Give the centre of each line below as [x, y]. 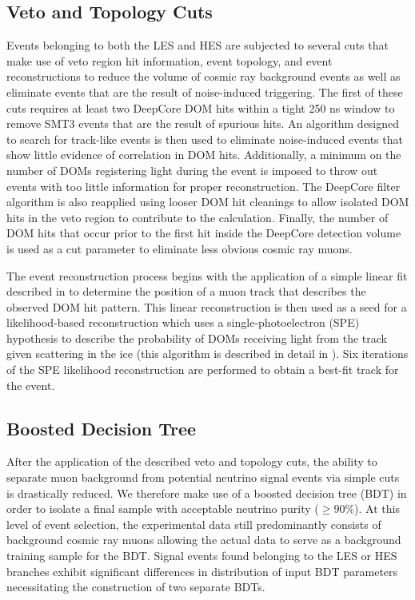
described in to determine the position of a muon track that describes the [186, 291]
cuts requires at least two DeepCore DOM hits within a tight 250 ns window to [201, 107]
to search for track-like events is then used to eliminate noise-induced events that [205, 139]
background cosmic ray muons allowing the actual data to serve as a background [204, 540]
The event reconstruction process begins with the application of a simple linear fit [207, 275]
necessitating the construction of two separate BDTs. [136, 587]
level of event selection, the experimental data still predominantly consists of [194, 524]
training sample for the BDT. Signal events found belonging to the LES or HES [202, 556]
